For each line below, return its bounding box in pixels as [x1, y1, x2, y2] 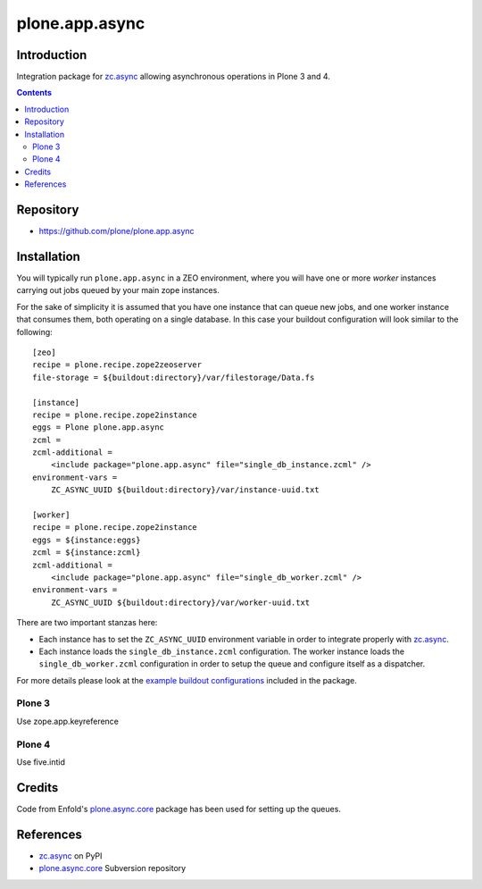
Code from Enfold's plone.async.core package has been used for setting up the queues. [16, 803, 341, 814]
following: [16, 326, 53, 337]
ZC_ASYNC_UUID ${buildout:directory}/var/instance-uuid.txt [50, 485, 320, 495]
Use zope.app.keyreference [16, 716, 120, 726]
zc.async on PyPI [38, 850, 103, 861]
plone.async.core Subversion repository [38, 863, 187, 874]
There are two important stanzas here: [16, 617, 158, 628]
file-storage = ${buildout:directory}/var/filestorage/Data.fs [32, 372, 315, 382]
